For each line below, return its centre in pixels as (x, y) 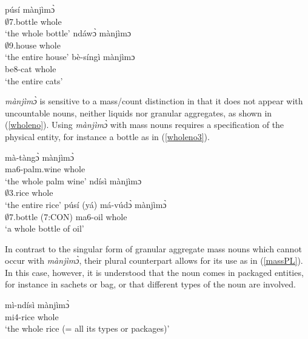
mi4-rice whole (32, 316)
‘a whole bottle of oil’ (45, 228)
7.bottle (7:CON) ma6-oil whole (68, 216)
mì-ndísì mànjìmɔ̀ (37, 305)
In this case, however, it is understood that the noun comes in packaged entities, (154, 272)
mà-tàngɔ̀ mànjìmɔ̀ (39, 157)
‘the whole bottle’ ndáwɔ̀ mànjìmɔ (68, 33)
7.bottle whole (35, 21)
